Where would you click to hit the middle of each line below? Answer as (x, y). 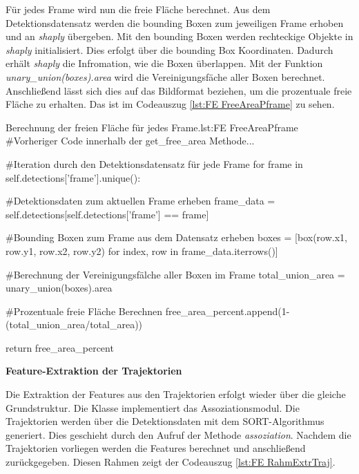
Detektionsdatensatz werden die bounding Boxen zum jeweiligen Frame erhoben (175, 22)
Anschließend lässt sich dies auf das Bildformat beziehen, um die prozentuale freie (179, 90)
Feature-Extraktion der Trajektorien (94, 371)
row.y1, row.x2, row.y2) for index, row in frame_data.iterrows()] (142, 250)
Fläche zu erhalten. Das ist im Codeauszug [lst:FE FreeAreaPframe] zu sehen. (170, 104)
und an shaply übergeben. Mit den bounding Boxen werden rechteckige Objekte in (179, 36)
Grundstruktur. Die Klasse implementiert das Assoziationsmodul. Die (153, 407)
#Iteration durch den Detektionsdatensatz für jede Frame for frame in (154, 163)
